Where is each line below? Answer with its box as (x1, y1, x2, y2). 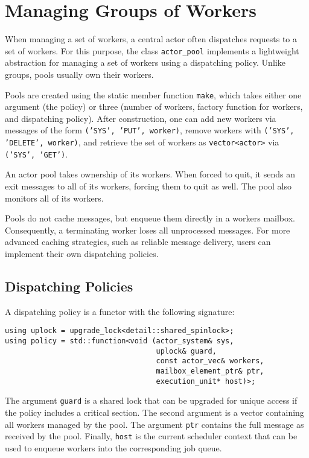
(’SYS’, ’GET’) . (5, 147, 68, 160)
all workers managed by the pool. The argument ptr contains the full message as (5, 418, 304, 430)
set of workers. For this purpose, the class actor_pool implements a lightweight (5, 44, 299, 57)
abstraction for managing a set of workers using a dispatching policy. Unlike (5, 56, 285, 69)
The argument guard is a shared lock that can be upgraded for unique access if (5, 394, 298, 407)
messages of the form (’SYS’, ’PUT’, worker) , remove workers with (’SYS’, (5, 124, 295, 136)
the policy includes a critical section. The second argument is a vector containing (5, 406, 304, 418)
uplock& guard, (156, 346, 217, 355)
